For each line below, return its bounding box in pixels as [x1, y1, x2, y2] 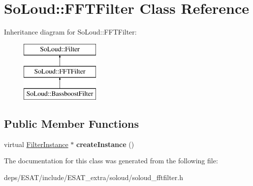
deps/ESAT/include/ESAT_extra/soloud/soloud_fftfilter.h [4, 172, 183, 183]
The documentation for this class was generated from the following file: [4, 155, 218, 166]
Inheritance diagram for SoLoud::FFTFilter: [4, 27, 137, 37]
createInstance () [76, 139, 134, 149]
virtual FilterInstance [4, 139, 68, 149]
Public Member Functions [4, 116, 139, 131]
